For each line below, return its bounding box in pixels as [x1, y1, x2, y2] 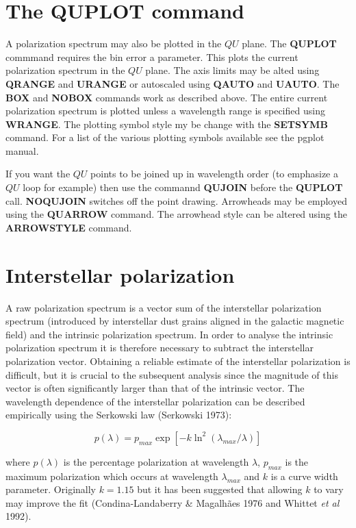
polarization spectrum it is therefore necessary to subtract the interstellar [5, 340, 314, 355]
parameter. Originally [5, 482, 96, 496]
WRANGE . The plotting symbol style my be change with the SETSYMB [5, 116, 328, 131]
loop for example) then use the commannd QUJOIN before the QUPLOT [23, 180, 343, 194]
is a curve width [270, 468, 338, 483]
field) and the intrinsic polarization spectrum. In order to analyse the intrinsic [5, 327, 333, 341]
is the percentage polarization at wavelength [63, 454, 249, 468]
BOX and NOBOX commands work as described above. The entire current [5, 90, 328, 104]
